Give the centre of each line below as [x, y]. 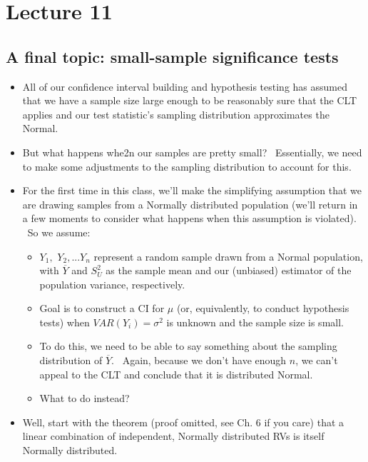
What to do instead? [85, 398]
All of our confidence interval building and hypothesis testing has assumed [185, 86]
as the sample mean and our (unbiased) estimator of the [229, 270]
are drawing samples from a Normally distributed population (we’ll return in [190, 204]
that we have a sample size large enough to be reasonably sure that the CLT [190, 100]
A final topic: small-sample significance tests [172, 56]
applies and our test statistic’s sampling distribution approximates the [176, 114]
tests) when [65, 322]
